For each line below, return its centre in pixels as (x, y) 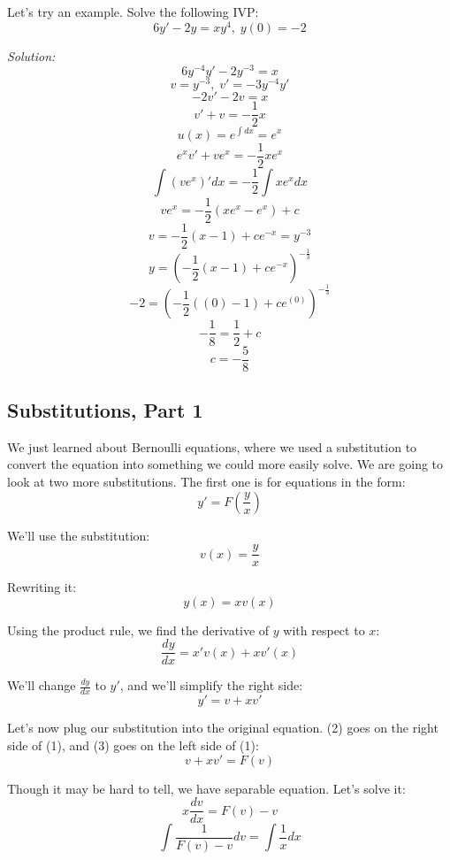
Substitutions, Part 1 (105, 409)
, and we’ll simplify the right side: (211, 685)
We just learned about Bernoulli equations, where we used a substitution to (212, 446)
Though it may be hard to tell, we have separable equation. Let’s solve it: (206, 788)
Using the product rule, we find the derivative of (138, 630)
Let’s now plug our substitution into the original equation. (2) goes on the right (223, 728)
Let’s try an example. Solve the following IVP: (133, 12)
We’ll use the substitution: (79, 535)
